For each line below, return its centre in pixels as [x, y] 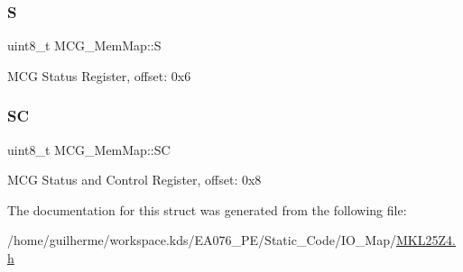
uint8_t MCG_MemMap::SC [89, 149]
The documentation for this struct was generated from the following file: [207, 209]
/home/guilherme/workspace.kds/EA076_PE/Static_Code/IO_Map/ [202, 240]
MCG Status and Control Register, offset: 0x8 [134, 180]
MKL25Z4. [426, 240]
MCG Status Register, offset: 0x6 [99, 75]
